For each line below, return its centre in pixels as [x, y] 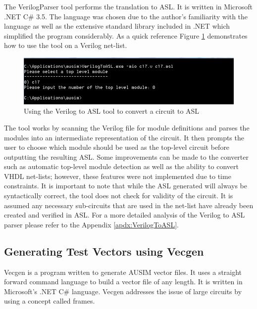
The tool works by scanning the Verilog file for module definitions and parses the [127, 127]
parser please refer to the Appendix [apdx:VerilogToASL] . [91, 224]
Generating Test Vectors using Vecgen [104, 251]
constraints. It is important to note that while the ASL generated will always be [126, 186]
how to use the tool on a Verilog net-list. [66, 45]
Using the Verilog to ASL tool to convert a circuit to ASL [112, 111]
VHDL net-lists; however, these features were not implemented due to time [118, 176]
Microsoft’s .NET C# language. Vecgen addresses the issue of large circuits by [123, 291]
